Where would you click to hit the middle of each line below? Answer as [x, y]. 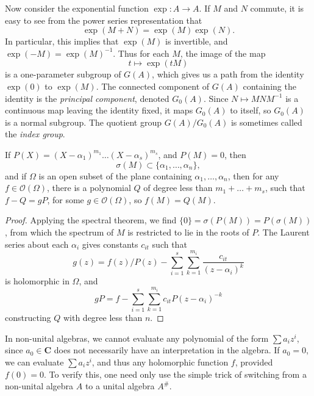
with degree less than [103, 318]
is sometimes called [266, 122]
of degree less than [178, 188]
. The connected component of [153, 86]
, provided [254, 362]
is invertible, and [197, 41]
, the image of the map [223, 53]
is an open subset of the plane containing [115, 175]
